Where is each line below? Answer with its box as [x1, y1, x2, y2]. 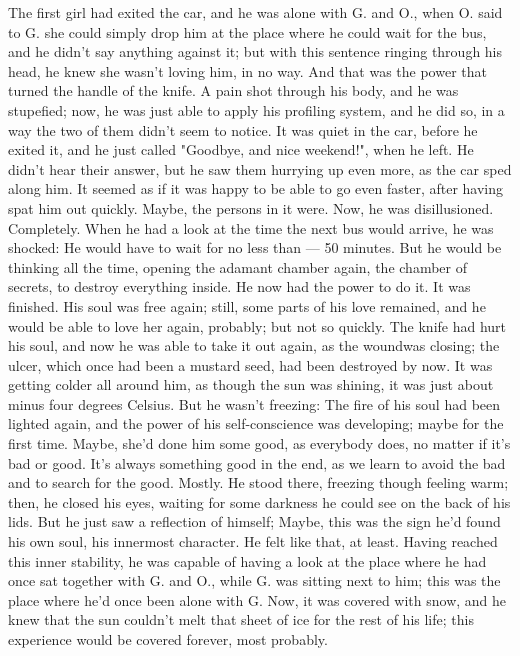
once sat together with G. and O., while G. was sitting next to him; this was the [8, 570, 501, 591]
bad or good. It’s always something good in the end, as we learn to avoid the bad [8, 452, 506, 473]
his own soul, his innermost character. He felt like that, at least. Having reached [8, 531, 498, 552]
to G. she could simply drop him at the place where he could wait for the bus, [8, 21, 487, 42]
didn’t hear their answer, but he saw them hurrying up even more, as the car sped [8, 158, 512, 179]
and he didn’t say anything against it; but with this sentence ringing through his [8, 41, 503, 62]
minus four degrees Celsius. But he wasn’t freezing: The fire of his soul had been [8, 393, 501, 414]
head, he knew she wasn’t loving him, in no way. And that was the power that [8, 60, 487, 81]
